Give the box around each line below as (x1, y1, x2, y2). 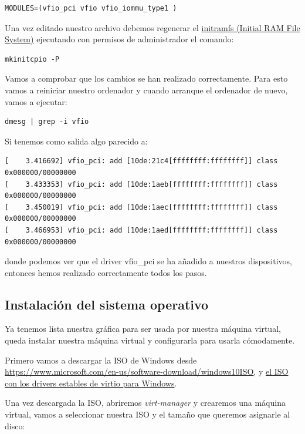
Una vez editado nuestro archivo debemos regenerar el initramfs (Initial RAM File (5, 21, 300, 33)
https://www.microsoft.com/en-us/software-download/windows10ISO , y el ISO (5, 365, 289, 378)
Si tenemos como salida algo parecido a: (5, 134, 148, 147)
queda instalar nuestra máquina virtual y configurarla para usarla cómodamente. (5, 334, 295, 346)
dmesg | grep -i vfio (5, 117, 89, 126)
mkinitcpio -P (5, 55, 60, 63)
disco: (5, 419, 25, 432)
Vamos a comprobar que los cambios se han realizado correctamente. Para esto (5, 72, 288, 85)
